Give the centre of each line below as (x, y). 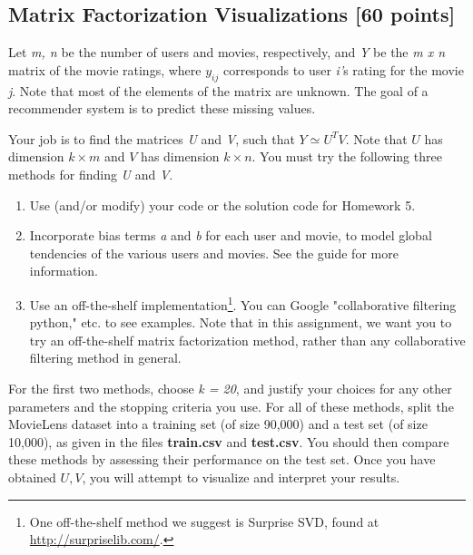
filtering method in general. (105, 358)
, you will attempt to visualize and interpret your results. (241, 477)
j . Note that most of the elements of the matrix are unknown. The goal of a (218, 90)
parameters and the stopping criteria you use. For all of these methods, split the (231, 406)
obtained (32, 477)
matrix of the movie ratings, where (105, 69)
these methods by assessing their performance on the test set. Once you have (222, 459)
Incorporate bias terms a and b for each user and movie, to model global (231, 235)
